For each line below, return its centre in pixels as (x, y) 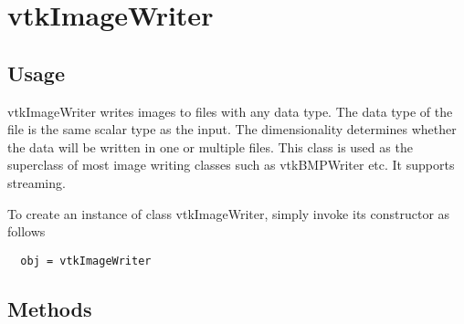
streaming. (37, 182)
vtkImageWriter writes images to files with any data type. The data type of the (230, 111)
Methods (50, 308)
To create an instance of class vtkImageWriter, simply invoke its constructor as (229, 213)
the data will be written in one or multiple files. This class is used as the (210, 146)
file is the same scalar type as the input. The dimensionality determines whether (232, 129)
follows (26, 231)
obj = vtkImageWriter (86, 261)
